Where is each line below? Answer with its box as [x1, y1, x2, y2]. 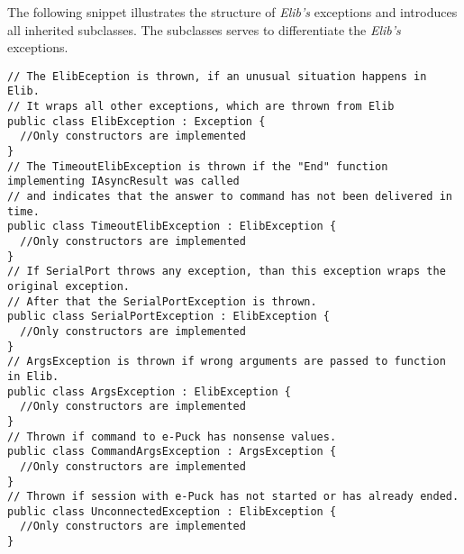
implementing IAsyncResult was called [7, 175, 240, 188]
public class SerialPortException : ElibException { [7, 310, 330, 323]
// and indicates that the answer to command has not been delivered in [7, 190, 452, 204]
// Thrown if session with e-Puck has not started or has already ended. [7, 490, 459, 504]
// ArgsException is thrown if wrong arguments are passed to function [7, 355, 446, 368]
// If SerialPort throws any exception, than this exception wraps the [7, 265, 446, 278]
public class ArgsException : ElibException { [7, 385, 291, 398]
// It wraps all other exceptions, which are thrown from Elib [7, 100, 395, 114]
